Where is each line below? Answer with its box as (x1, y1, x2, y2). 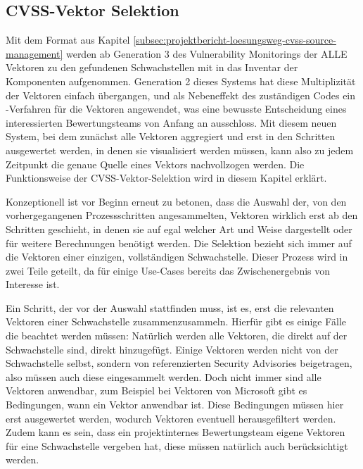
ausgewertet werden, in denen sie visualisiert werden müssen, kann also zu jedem (6, 142, 354, 157)
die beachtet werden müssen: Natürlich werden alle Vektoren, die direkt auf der (6, 328, 348, 343)
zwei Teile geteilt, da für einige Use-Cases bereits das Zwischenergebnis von (6, 263, 331, 277)
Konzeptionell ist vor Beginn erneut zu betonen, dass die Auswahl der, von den (6, 194, 347, 208)
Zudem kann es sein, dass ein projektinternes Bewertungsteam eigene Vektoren (6, 425, 345, 439)
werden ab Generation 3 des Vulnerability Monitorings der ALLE (65, 46, 348, 61)
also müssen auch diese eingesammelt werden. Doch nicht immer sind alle (6, 369, 321, 384)
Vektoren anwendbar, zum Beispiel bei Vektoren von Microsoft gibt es (6, 383, 307, 398)
